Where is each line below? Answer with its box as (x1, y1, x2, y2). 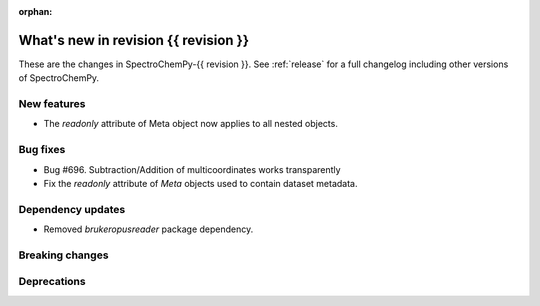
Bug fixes (18, 143, 66, 157)
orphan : (18, 6, 53, 17)
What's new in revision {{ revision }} (18, 31, 250, 49)
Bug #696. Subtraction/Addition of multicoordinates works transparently (43, 163, 341, 175)
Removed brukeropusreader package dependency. (43, 223, 254, 235)
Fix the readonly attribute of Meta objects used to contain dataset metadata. (43, 177, 358, 189)
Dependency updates (18, 202, 126, 216)
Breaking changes (18, 248, 109, 262)
